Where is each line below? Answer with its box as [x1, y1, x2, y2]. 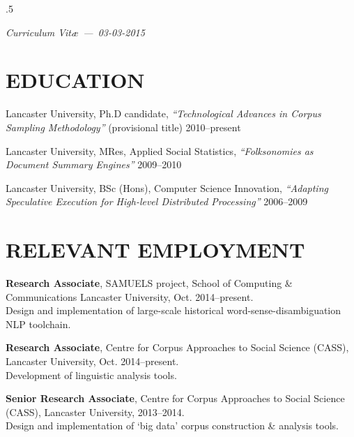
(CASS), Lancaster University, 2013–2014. [6, 404, 185, 419]
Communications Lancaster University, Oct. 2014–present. [6, 289, 254, 304]
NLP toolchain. [6, 316, 71, 331]
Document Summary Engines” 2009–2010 [6, 157, 182, 172]
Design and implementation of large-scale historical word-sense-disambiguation [6, 303, 341, 318]
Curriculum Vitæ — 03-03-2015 [6, 24, 145, 39]
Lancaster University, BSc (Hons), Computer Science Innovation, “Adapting [6, 180, 328, 195]
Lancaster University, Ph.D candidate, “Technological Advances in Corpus [6, 106, 321, 121]
